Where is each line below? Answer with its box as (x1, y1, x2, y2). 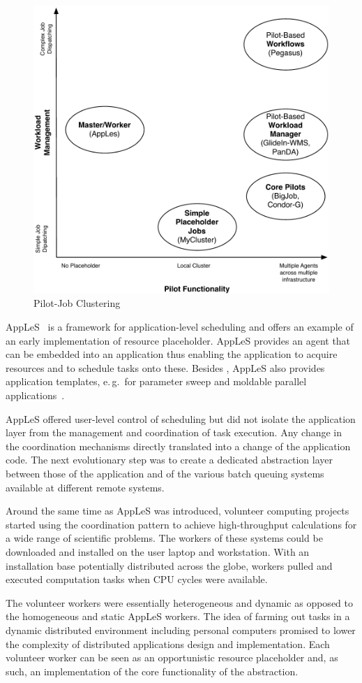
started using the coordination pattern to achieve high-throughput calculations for (6, 517, 357, 531)
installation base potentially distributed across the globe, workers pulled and (6, 558, 333, 573)
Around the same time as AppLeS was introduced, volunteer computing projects (6, 503, 349, 518)
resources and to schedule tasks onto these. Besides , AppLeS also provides (6, 360, 325, 375)
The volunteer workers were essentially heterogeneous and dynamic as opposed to (6, 595, 353, 610)
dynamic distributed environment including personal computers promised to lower (6, 622, 356, 637)
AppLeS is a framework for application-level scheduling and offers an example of (6, 319, 354, 334)
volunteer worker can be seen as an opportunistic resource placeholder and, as (6, 650, 338, 665)
